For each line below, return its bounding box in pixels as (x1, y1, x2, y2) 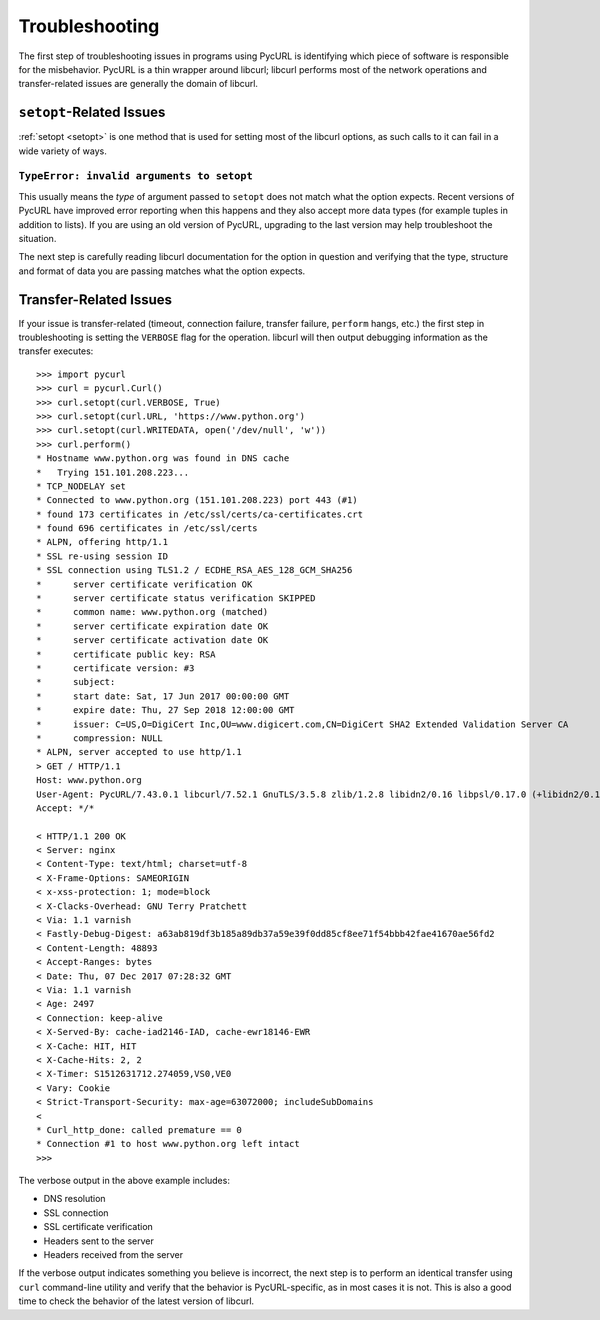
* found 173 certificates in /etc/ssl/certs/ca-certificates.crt (36, 508, 364, 520)
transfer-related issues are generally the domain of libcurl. (18, 78, 259, 90)
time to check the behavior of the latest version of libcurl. (18, 1295, 255, 1307)
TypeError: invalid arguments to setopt (18, 170, 254, 183)
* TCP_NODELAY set (36, 480, 127, 492)
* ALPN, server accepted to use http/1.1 (36, 746, 242, 758)
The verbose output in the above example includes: (18, 1175, 230, 1187)
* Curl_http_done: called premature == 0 (36, 1124, 242, 1135)
